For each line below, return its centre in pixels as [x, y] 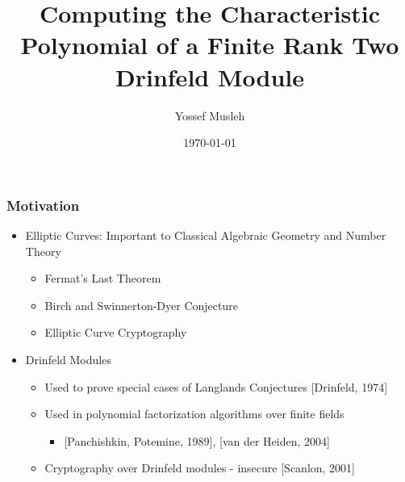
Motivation [43, 205]
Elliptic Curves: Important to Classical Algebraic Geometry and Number [206, 235]
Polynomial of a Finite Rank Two [210, 45]
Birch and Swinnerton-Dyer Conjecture [141, 305]
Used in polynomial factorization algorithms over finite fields [194, 414]
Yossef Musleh [210, 115]
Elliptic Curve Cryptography [116, 332]
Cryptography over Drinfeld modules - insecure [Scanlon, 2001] [200, 468]
